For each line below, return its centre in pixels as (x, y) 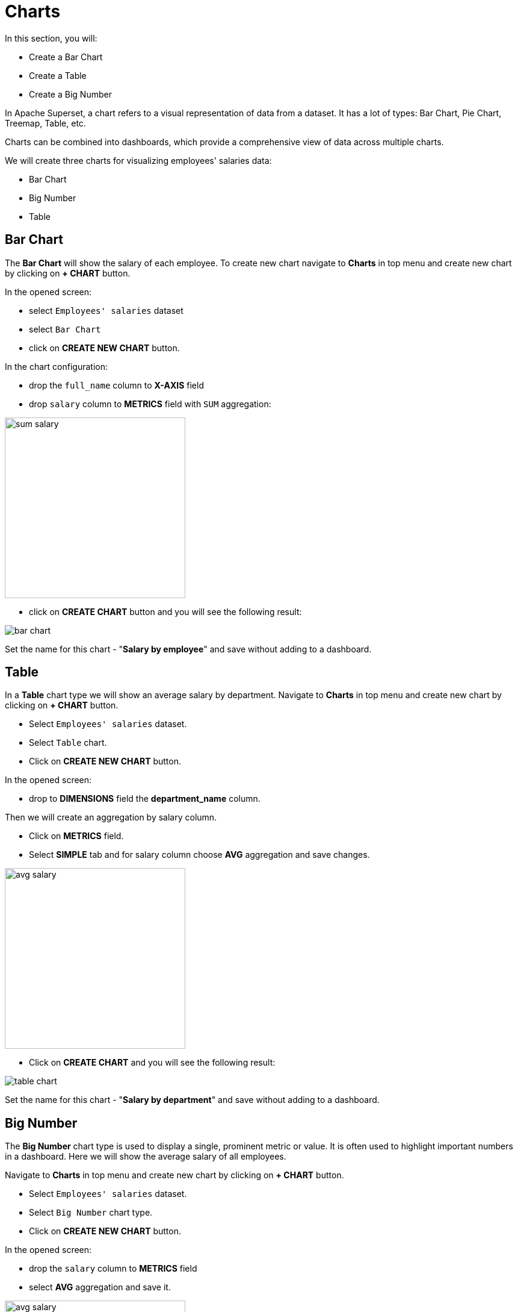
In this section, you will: (51, 38)
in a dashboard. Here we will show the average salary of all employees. (146, 1157)
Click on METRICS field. (76, 836)
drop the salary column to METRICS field (113, 1269)
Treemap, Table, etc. (45, 123)
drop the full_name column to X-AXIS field (116, 385)
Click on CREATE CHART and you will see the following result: (152, 1063)
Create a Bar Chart (66, 57)
